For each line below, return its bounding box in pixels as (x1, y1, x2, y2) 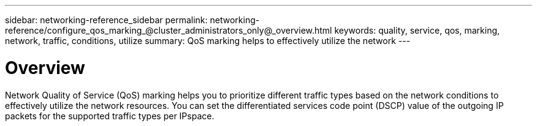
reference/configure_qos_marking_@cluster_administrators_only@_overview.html (5, 25, 332, 35)
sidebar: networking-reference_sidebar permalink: (5, 15, 208, 25)
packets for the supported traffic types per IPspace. (5, 110, 215, 121)
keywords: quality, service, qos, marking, (334, 25, 500, 35)
